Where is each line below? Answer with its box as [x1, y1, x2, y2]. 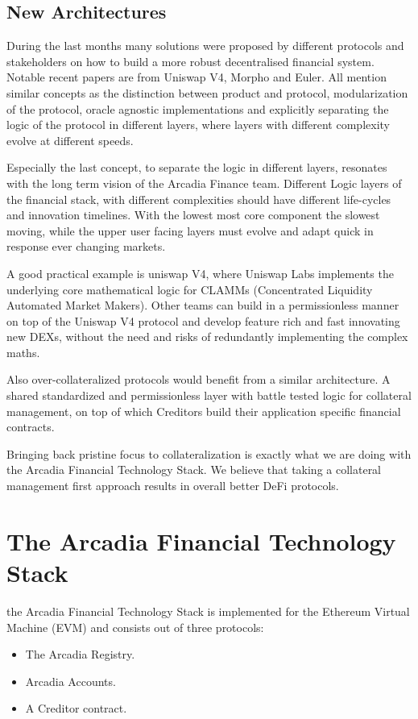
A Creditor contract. [25, 700, 127, 717]
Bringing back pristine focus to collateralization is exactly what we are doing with [6, 445, 412, 462]
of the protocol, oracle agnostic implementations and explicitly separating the [6, 100, 389, 117]
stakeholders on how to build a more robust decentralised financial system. [6, 52, 375, 69]
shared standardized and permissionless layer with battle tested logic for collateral [6, 387, 412, 404]
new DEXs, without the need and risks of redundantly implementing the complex [6, 328, 408, 345]
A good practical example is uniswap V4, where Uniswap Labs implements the [6, 264, 394, 281]
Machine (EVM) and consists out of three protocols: [6, 618, 264, 635]
